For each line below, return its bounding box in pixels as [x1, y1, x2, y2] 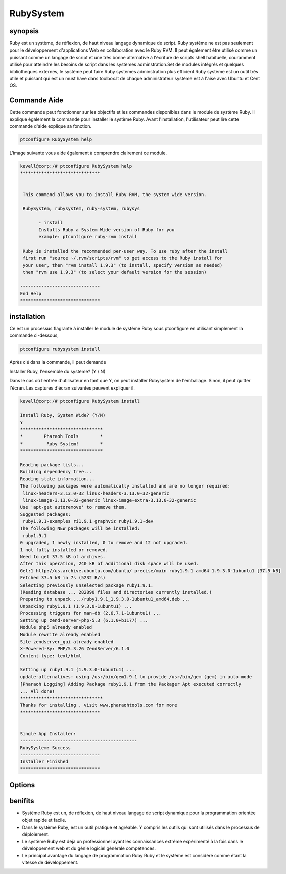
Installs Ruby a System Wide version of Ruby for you [38, 227, 175, 232]
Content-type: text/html [20, 653, 82, 659]
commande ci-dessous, [9, 332, 59, 338]
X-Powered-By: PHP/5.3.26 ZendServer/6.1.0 [20, 646, 130, 652]
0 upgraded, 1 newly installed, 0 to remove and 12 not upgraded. [20, 540, 188, 546]
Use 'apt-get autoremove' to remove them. [20, 504, 127, 510]
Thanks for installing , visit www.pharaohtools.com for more [20, 702, 177, 708]
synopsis [9, 27, 39, 35]
